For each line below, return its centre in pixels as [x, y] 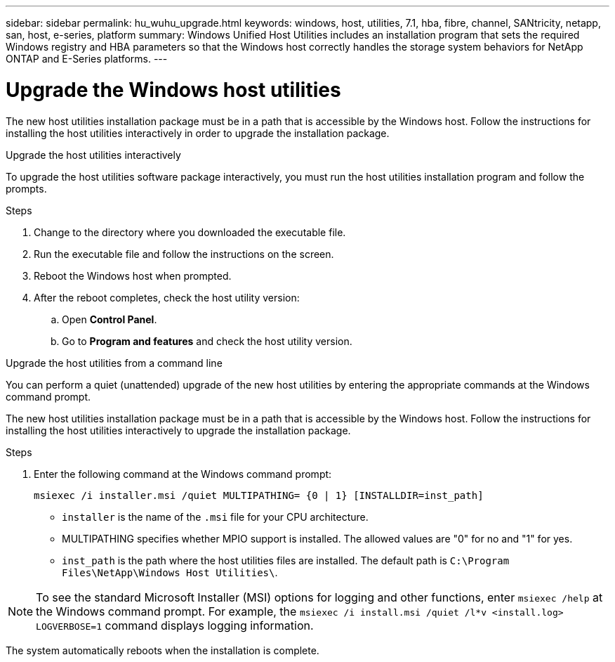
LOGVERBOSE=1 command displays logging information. [175, 625]
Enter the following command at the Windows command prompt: [183, 474]
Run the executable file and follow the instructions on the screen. [184, 254]
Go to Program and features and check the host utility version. [207, 341]
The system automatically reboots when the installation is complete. [163, 650]
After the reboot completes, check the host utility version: [167, 297]
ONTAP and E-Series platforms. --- [87, 59]
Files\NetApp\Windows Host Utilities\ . [170, 572]
